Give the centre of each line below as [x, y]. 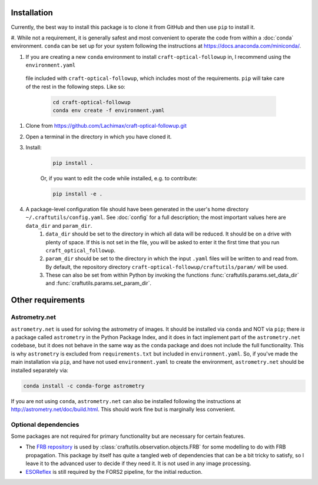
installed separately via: [40, 370]
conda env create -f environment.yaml [109, 111]
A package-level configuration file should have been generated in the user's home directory [137, 209]
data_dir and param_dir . [59, 225]
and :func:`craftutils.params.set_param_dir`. [98, 283]
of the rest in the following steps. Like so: [76, 87]
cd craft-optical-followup [92, 102]
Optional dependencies [45, 424]
